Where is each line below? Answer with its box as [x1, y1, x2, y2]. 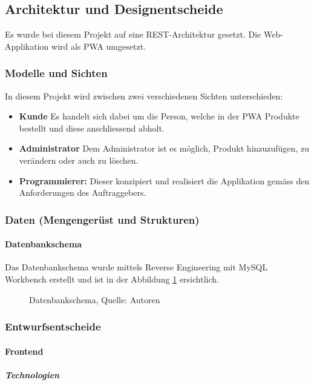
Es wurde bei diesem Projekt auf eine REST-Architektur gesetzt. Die [5, 28, 261, 41]
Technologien [5, 368, 60, 381]
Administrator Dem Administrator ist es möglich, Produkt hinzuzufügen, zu [19, 142, 309, 155]
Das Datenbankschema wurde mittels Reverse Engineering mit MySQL [5, 261, 268, 273]
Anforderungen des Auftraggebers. [19, 186, 146, 199]
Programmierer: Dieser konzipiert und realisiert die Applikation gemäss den [19, 174, 310, 187]
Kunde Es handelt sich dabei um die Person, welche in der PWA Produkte [19, 110, 299, 122]
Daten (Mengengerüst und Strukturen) [5, 212, 200, 227]
